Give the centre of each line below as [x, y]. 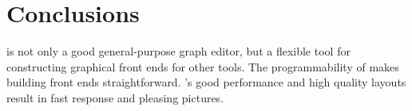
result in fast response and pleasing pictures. [115, 97]
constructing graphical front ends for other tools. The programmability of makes [203, 66]
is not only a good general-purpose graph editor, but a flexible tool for [178, 51]
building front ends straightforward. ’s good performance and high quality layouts [206, 82]
